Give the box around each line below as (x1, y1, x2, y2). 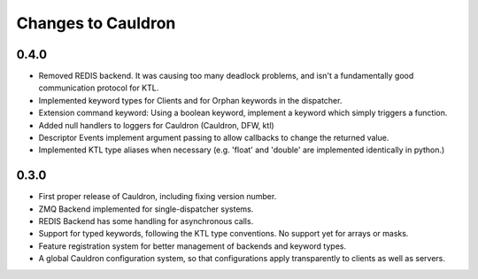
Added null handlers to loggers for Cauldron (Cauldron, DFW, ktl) (38, 120, 274, 130)
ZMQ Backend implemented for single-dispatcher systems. (38, 204, 254, 214)
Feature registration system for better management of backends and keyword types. (38, 240, 347, 252)
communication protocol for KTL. (38, 82, 159, 93)
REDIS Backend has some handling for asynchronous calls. (38, 216, 254, 227)
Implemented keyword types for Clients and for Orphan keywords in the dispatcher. (38, 95, 343, 105)
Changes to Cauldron (16, 13, 176, 33)
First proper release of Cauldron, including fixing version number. (38, 191, 277, 202)
